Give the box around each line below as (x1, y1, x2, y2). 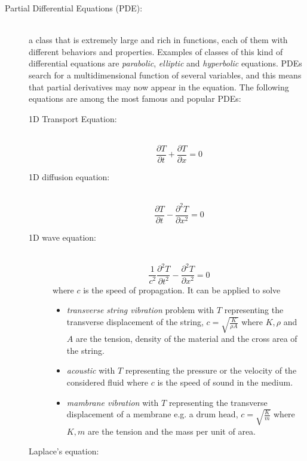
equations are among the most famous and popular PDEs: (29, 92, 241, 105)
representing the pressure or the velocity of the (125, 364, 297, 377)
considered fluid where (66, 376, 149, 389)
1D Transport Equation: (29, 112, 117, 125)
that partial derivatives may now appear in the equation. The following (29, 80, 289, 93)
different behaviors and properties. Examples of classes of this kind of (29, 45, 283, 57)
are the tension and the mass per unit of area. (87, 424, 256, 437)
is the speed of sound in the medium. (157, 376, 293, 389)
